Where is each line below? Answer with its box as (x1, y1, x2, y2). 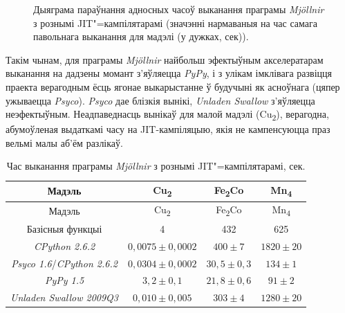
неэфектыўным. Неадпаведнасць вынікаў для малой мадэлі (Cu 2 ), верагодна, (6, 107, 329, 123)
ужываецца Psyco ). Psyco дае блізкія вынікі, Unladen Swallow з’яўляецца (6, 93, 315, 107)
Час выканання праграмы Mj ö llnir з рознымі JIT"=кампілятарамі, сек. (6, 159, 306, 173)
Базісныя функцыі (26, 221, 102, 235)
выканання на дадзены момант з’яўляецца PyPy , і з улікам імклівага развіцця (6, 66, 332, 80)
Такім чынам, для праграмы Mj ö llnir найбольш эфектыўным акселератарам (6, 52, 324, 66)
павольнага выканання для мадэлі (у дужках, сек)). (33, 29, 249, 44)
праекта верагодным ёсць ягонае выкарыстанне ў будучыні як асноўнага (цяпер (6, 79, 340, 93)
